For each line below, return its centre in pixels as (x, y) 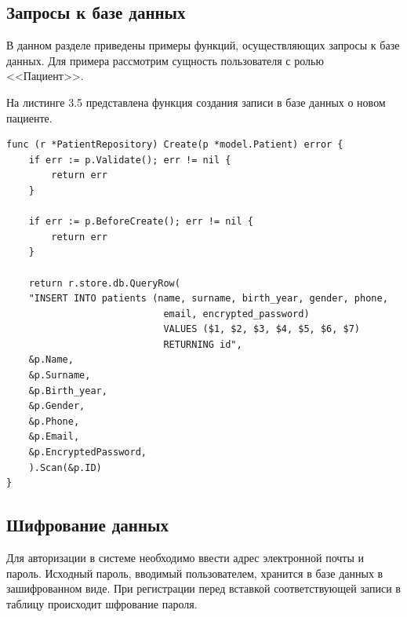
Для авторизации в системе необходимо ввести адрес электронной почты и (185, 558)
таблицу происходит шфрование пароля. (102, 603)
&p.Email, (54, 437)
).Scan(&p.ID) (65, 467)
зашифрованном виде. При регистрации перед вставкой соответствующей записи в (203, 588)
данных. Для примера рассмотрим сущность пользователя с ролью (165, 60)
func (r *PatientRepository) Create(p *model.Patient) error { (175, 145)
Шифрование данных (87, 525)
